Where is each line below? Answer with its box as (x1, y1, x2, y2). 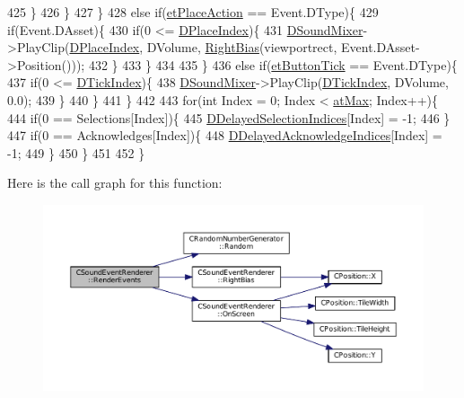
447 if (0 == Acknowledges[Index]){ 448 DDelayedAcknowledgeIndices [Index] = (7, 126, 442, 145)
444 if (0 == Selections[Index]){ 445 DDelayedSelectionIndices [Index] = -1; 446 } (7, 108, 451, 127)
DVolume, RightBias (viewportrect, (146, 38, 337, 57)
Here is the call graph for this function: (7, 173, 223, 192)
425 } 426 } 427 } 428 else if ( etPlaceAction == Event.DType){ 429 (7, 3, 379, 21)
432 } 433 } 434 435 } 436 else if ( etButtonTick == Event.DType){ (88, 55, 458, 74)
